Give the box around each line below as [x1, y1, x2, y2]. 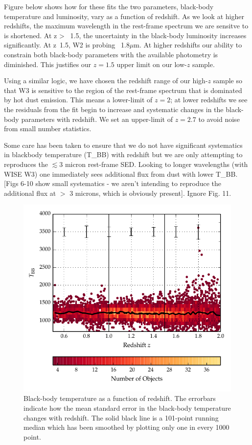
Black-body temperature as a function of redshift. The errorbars [23, 393, 216, 403]
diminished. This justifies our [4, 59, 92, 69]
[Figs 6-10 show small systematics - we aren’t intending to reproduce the [4, 178, 222, 188]
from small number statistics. [4, 123, 92, 134]
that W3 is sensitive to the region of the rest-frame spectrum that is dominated [4, 85, 242, 95]
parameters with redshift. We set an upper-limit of [21, 114, 173, 124]
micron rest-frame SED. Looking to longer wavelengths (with [65, 159, 248, 169]
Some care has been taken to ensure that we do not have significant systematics [4, 140, 243, 150]
